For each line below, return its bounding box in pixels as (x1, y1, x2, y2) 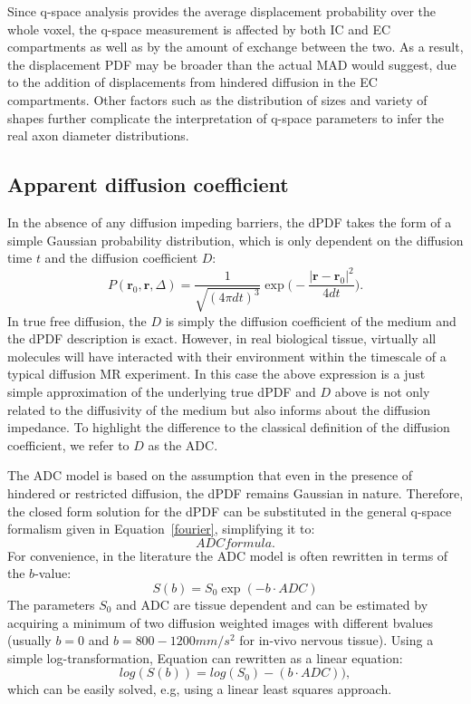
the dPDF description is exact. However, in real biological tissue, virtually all (7, 329, 437, 348)
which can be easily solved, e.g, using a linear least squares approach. (7, 680, 392, 699)
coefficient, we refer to (7, 435, 130, 454)
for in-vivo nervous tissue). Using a (239, 631, 434, 650)
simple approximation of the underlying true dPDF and (7, 382, 316, 401)
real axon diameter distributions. (7, 126, 189, 145)
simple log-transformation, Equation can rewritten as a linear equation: (7, 648, 403, 667)
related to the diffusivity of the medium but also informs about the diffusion (7, 400, 431, 419)
